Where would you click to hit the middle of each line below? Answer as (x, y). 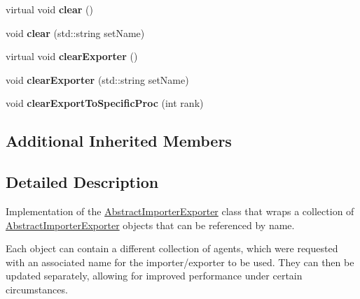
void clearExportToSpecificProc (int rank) (105, 103)
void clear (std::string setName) (75, 32)
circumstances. (37, 289)
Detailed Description (82, 182)
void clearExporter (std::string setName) (97, 79)
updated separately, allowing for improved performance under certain (154, 276)
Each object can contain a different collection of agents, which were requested (172, 248)
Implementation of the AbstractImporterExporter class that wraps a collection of (180, 211)
